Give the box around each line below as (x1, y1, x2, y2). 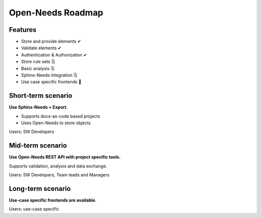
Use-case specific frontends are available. (9, 197, 97, 203)
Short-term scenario (9, 92, 72, 100)
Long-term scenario (9, 184, 71, 193)
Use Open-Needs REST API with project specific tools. (9, 154, 121, 160)
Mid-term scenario (9, 142, 67, 150)
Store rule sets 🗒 (21, 58, 55, 65)
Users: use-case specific (9, 206, 59, 212)
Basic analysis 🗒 (21, 65, 54, 71)
